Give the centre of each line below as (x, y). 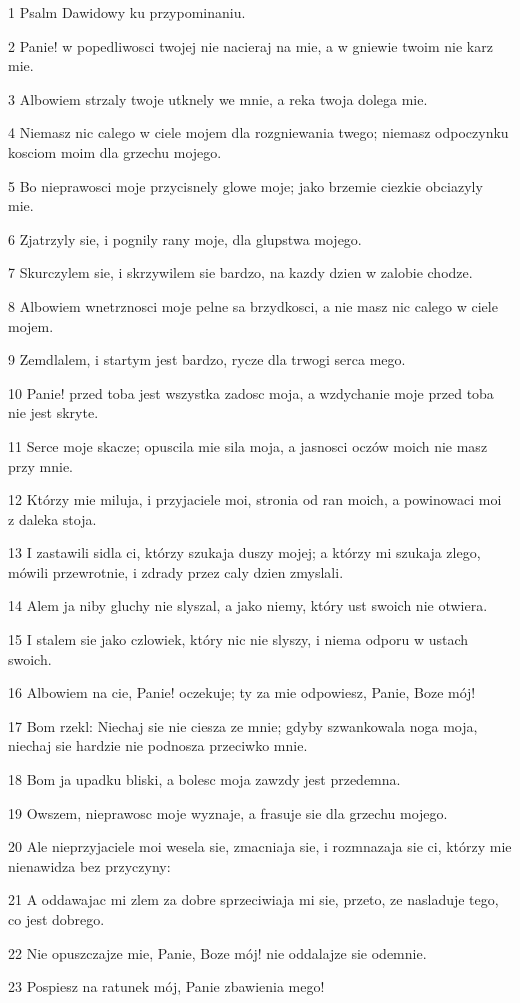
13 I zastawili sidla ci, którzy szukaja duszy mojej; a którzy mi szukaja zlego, (244, 552)
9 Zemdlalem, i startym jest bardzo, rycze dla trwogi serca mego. (207, 359)
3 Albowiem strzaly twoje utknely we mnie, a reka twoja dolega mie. (218, 98)
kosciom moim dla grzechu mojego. (115, 151)
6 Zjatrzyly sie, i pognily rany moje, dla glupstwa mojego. (185, 238)
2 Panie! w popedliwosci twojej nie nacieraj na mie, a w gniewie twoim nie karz (250, 45)
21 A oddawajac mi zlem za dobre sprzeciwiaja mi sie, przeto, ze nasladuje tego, (253, 899)
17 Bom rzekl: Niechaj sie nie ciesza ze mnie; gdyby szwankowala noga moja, (243, 725)
